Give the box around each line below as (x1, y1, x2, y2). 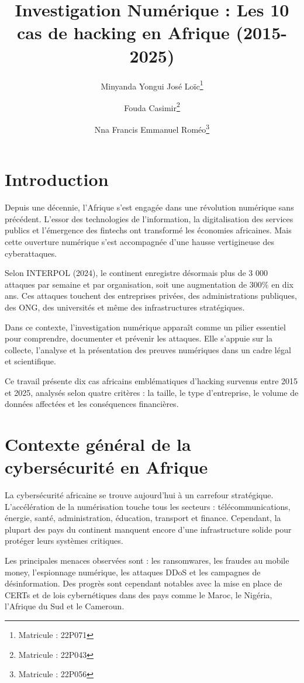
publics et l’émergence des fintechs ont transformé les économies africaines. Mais (5, 224, 292, 236)
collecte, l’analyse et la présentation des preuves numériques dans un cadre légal (5, 343, 291, 356)
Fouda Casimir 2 (124, 99, 180, 113)
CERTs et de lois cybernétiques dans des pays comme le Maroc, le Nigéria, (5, 588, 272, 601)
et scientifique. (5, 355, 56, 367)
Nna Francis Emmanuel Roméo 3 (94, 122, 210, 135)
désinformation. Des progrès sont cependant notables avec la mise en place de (5, 577, 282, 589)
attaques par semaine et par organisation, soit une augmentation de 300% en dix (5, 278, 293, 290)
